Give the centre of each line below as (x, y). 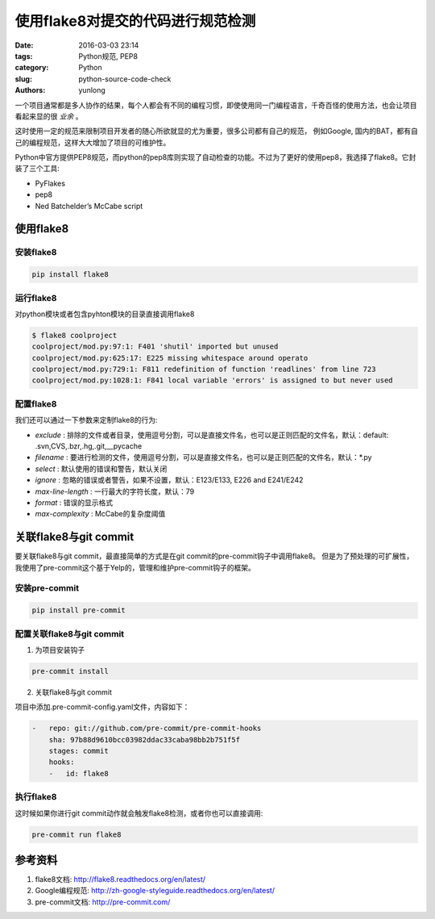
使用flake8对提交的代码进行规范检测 (135, 21)
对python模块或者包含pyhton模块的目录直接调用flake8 (105, 314)
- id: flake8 (79, 773)
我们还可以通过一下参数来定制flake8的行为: (86, 420)
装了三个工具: (37, 169)
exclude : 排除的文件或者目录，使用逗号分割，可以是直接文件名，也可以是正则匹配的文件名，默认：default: (212, 435)
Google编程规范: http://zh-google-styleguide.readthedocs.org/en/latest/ (155, 891)
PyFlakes (50, 183)
